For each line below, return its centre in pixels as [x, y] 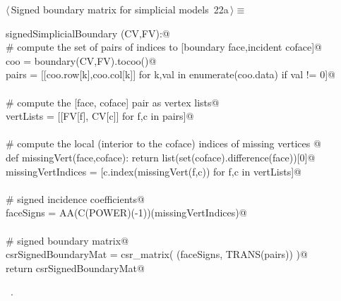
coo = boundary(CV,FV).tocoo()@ [81, 60]
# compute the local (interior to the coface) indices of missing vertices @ [163, 143]
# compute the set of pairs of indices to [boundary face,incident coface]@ [164, 47]
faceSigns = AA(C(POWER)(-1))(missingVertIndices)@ [126, 213]
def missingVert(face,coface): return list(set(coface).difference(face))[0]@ [161, 157]
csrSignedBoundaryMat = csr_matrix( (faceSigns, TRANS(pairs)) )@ [157, 254]
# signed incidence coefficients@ [75, 198]
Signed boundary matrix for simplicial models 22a [120, 9]
